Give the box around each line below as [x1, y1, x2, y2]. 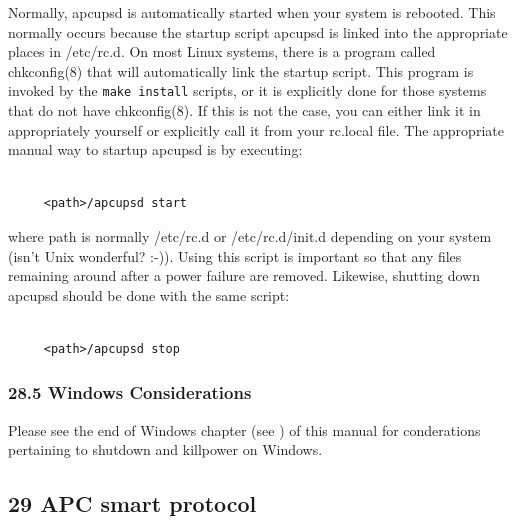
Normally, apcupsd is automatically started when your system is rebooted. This [8, 2, 496, 22]
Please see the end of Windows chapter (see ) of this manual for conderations [8, 419, 481, 440]
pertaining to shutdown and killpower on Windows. [8, 439, 323, 460]
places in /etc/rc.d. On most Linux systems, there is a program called [8, 41, 436, 62]
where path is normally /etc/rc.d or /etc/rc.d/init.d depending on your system [8, 226, 492, 246]
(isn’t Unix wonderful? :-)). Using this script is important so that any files [8, 245, 462, 266]
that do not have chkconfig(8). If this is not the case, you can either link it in [8, 100, 481, 121]
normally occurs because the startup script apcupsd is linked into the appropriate [8, 21, 508, 42]
